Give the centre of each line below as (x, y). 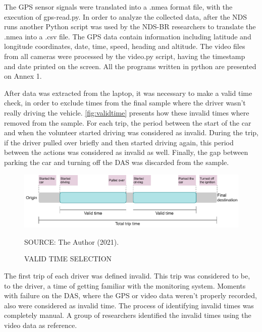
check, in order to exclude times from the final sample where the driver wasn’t (125, 103)
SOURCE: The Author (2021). (72, 241)
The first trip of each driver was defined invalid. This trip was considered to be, (127, 275)
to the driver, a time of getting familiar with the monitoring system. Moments (125, 285)
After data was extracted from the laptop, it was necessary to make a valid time (128, 93)
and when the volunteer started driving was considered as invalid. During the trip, (131, 132)
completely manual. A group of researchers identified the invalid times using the (128, 315)
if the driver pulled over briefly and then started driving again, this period (119, 142)
